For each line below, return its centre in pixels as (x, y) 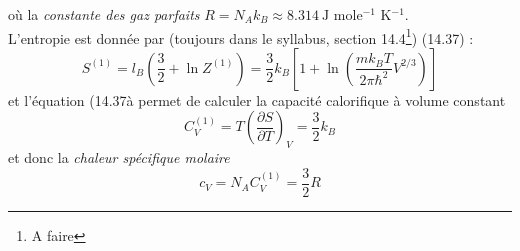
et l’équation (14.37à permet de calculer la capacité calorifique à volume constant (257, 99)
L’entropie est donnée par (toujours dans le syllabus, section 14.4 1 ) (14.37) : (241, 36)
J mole (342, 16)
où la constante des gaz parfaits (104, 14)
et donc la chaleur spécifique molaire (119, 157)
